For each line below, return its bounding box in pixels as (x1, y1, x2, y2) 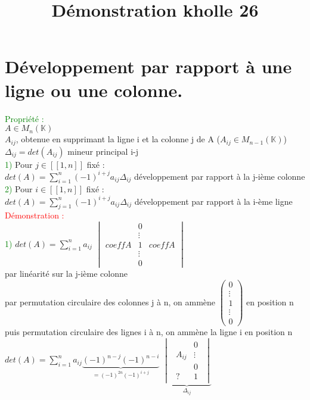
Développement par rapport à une (5, 54, 292, 79)
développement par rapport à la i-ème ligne (134, 195, 293, 207)
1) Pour (5, 158, 33, 170)
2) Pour (5, 183, 33, 195)
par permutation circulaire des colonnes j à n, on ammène (5, 295, 216, 308)
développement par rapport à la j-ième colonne (134, 170, 305, 182)
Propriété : (5, 112, 44, 124)
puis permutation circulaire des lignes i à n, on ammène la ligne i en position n (5, 326, 293, 338)
